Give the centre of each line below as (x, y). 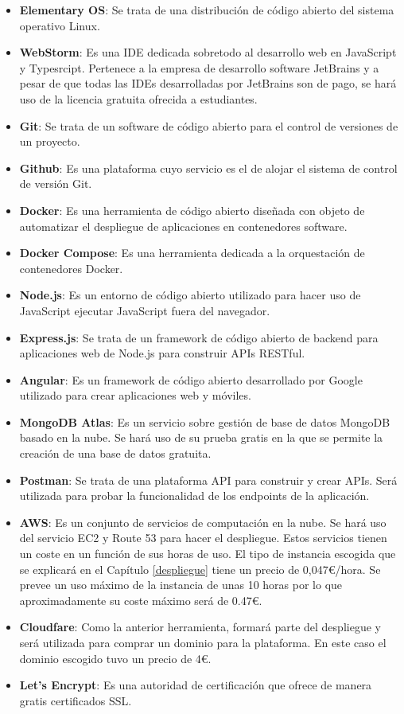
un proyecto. (50, 141)
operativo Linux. (60, 25)
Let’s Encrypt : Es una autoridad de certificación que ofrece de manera (196, 685)
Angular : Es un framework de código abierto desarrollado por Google (191, 379)
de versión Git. (56, 183)
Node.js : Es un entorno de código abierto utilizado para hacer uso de (190, 295)
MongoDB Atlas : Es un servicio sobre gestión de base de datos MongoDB (205, 421)
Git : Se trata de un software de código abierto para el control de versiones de (209, 125)
